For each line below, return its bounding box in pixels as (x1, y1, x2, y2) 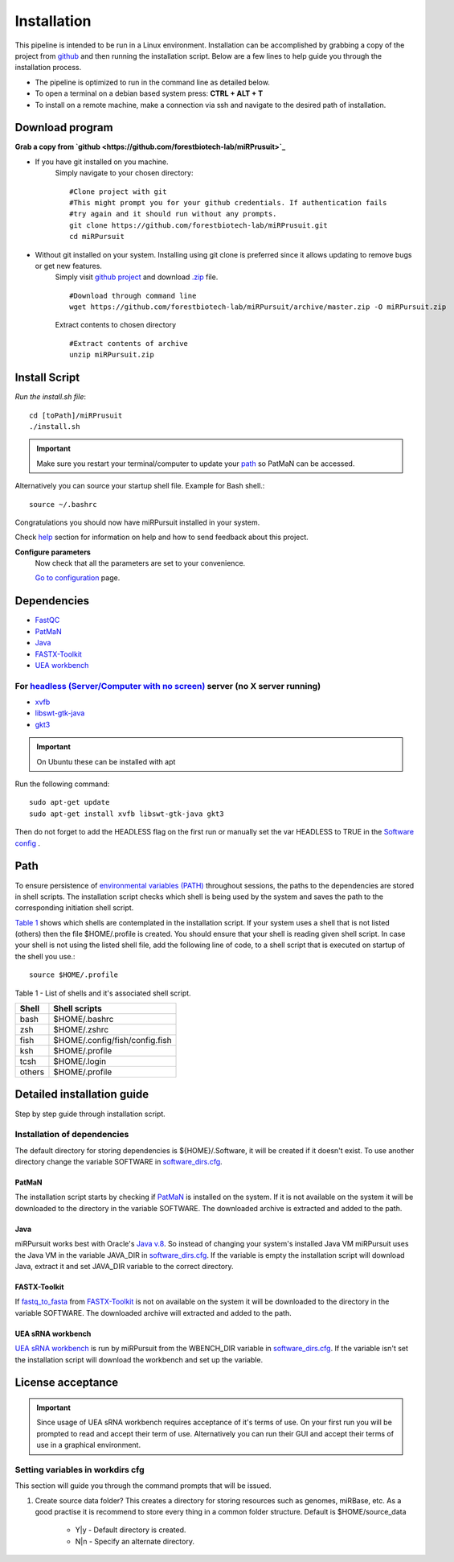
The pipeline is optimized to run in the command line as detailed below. (35, 77, 271, 87)
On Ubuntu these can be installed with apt (36, 756, 176, 766)
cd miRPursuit (69, 232, 125, 241)
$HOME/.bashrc (53, 1014, 114, 1025)
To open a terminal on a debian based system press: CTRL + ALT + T (35, 89, 264, 98)
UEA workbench (35, 660, 89, 670)
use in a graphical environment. (36, 1440, 141, 1450)
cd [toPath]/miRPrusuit (29, 410, 123, 420)
